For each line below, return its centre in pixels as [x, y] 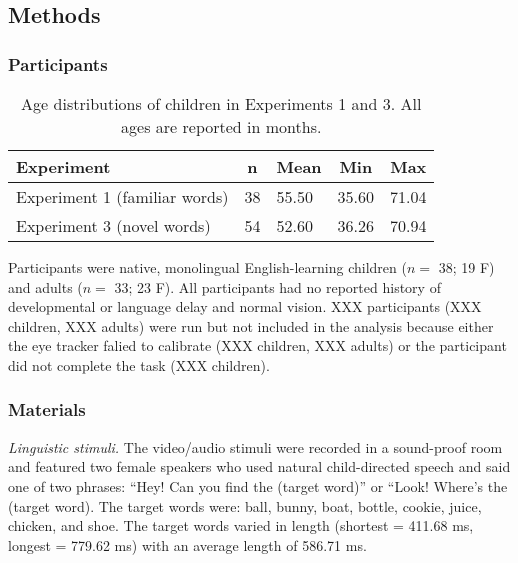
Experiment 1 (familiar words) [122, 196]
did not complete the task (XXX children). [139, 364]
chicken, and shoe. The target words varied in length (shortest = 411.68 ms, [241, 525]
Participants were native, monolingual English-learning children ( [207, 267]
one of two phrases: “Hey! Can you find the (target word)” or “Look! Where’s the [258, 485]
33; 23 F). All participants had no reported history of [277, 286]
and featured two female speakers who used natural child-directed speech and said [259, 466]
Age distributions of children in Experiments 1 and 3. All [221, 103]
